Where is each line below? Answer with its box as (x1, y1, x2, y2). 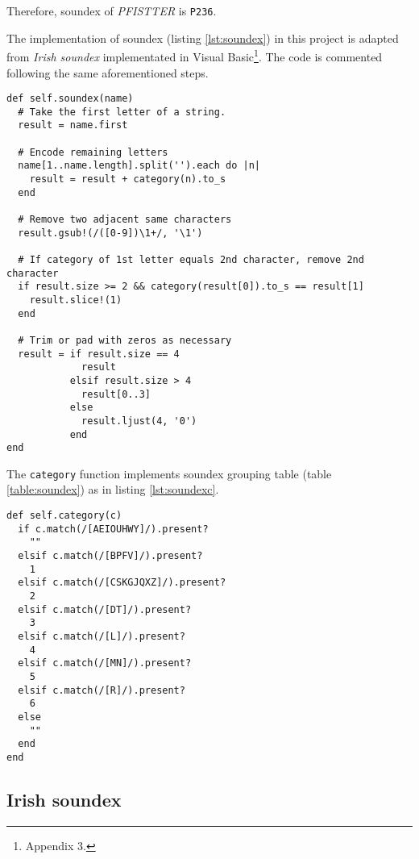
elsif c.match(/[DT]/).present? (18, 603, 192, 615)
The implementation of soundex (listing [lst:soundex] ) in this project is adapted (6, 29, 399, 46)
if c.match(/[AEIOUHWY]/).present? (18, 523, 209, 535)
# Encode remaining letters (18, 146, 168, 158)
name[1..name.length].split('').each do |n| (18, 160, 260, 172)
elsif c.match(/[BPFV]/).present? (18, 550, 203, 562)
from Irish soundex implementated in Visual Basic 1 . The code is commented (6, 46, 383, 65)
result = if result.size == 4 (18, 348, 180, 360)
